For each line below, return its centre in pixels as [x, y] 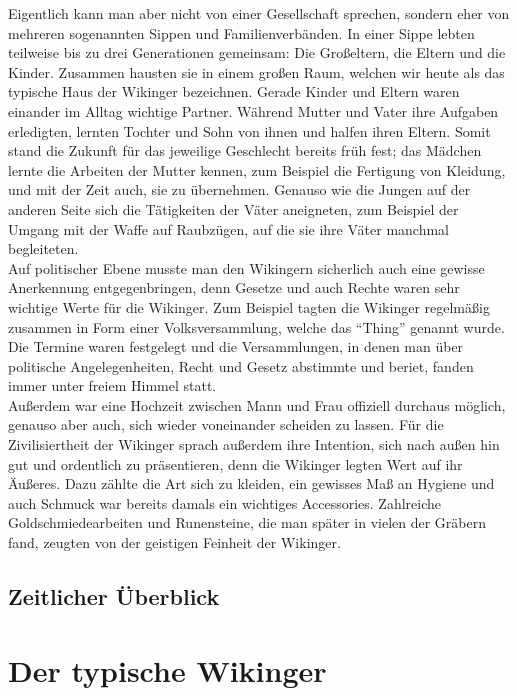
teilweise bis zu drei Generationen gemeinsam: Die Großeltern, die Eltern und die [257, 52]
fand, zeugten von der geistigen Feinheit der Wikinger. [174, 542]
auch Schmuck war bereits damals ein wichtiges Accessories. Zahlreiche [224, 502]
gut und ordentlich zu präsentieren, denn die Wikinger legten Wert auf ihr [235, 463]
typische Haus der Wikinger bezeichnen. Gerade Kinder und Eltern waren [234, 91]
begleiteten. [43, 248]
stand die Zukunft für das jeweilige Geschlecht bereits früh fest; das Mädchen [245, 150]
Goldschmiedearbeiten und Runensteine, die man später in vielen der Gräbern [247, 522]
